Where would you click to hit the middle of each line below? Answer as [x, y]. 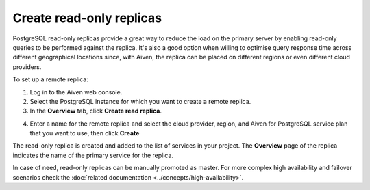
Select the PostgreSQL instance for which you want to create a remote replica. [140, 101]
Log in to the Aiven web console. [76, 92]
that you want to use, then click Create [85, 133]
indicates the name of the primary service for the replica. [93, 155]
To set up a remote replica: [50, 79]
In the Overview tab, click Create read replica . [96, 111]
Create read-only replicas [87, 18]
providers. [27, 67]
